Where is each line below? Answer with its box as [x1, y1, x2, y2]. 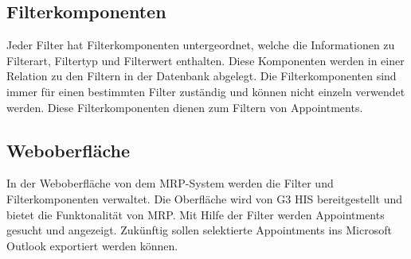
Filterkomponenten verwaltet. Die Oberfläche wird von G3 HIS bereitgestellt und [6, 190, 402, 207]
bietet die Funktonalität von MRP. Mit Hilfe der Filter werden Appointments [6, 206, 385, 222]
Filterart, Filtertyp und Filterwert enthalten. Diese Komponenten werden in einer [6, 52, 405, 68]
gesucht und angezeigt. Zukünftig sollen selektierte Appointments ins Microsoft [6, 222, 392, 238]
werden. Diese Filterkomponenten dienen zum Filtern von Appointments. [6, 99, 363, 115]
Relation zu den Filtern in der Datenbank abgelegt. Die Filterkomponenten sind [6, 68, 397, 84]
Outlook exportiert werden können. [6, 237, 178, 253]
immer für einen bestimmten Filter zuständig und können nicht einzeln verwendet [6, 83, 405, 99]
